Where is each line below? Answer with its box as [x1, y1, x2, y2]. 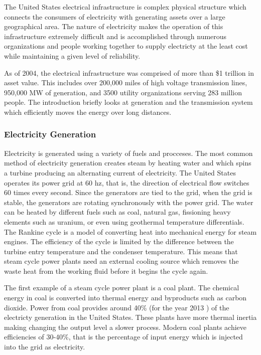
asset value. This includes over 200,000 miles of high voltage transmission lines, [4, 77, 247, 88]
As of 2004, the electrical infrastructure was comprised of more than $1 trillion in [4, 67, 254, 78]
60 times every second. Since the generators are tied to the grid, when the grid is [4, 187, 252, 198]
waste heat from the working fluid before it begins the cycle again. [4, 265, 208, 276]
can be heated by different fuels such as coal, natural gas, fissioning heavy [4, 207, 231, 217]
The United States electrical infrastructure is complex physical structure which [4, 2, 246, 12]
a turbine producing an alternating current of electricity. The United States [4, 167, 236, 177]
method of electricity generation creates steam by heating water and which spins [4, 157, 251, 168]
